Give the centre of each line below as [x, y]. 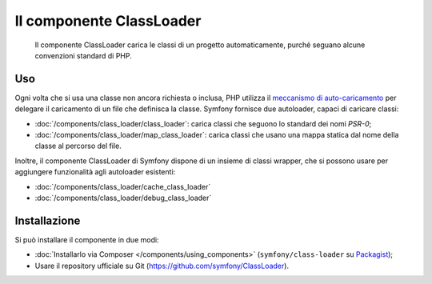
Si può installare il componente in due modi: [87, 239]
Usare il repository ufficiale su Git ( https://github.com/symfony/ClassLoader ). [162, 266]
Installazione [48, 220]
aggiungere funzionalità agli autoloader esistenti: [95, 172]
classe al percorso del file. [78, 146]
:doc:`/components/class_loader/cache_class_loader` [123, 186]
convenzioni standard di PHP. [83, 55]
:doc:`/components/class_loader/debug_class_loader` [123, 198]
